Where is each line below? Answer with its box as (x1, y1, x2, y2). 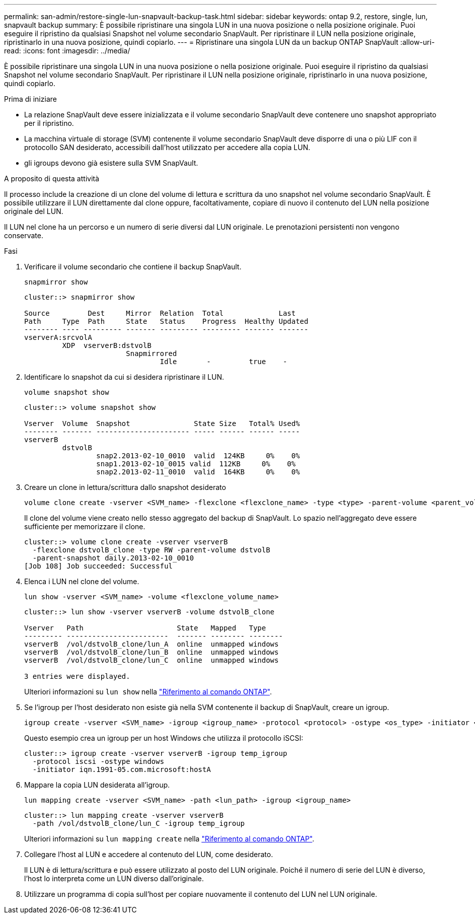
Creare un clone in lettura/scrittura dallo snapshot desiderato (24, 483, 226, 491)
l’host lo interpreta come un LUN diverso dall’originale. (24, 874, 204, 883)
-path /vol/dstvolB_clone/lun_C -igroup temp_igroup (32, 819, 245, 827)
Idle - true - (160, 358, 287, 366)
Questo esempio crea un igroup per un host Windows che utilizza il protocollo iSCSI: (24, 734, 303, 742)
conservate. (4, 231, 44, 240)
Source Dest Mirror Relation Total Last (24, 309, 296, 317)
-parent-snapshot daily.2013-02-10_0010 (32, 554, 194, 562)
